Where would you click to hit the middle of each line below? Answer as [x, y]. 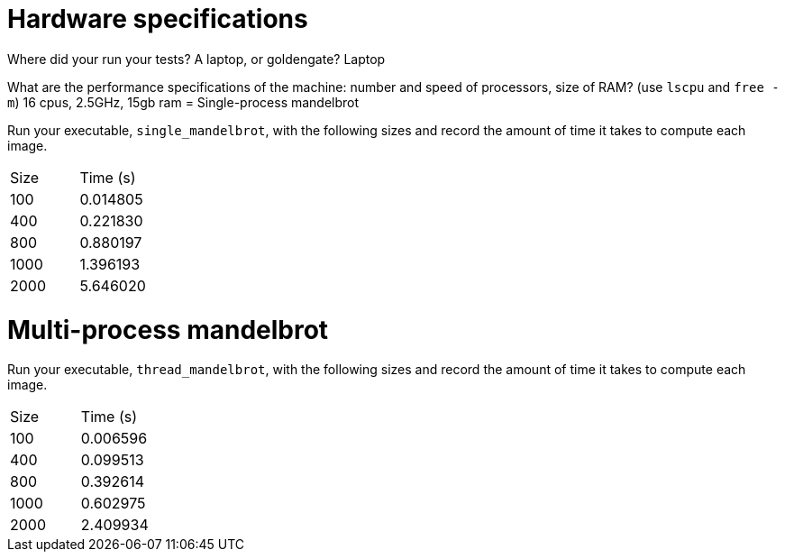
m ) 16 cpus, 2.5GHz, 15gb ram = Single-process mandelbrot [183, 102]
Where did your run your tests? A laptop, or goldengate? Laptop [196, 59]
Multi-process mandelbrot [168, 330]
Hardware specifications [158, 19]
